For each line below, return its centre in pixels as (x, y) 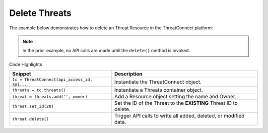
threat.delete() (31, 119)
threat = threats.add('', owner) (50, 97)
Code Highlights (26, 64)
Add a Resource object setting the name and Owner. (175, 97)
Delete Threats (40, 13)
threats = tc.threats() (39, 90)
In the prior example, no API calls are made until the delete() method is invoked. (106, 51)
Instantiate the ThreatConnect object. (158, 82)
